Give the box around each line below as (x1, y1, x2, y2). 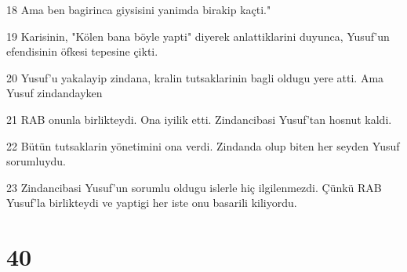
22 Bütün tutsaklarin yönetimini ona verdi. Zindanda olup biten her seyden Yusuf (6, 137, 400, 154)
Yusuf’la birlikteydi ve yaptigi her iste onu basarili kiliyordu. (6, 194, 297, 211)
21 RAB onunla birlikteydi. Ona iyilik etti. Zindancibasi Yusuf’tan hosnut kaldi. (6, 111, 392, 127)
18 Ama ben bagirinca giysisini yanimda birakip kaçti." (6, 2, 271, 17)
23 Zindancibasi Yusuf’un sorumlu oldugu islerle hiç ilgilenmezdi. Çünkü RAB (6, 179, 382, 195)
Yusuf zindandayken (6, 85, 103, 101)
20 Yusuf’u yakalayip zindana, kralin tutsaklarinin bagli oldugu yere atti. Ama (6, 69, 384, 85)
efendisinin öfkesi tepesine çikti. (6, 43, 158, 60)
